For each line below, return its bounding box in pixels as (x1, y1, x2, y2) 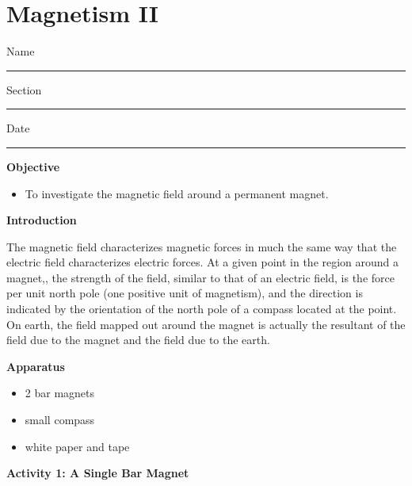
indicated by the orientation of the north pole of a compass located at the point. (6, 300, 397, 317)
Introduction (6, 212, 77, 228)
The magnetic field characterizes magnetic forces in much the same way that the (6, 238, 397, 254)
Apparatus (6, 358, 65, 374)
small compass (25, 411, 95, 428)
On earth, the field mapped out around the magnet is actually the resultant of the (6, 316, 406, 332)
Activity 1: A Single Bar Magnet (6, 465, 189, 481)
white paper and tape (25, 438, 130, 454)
